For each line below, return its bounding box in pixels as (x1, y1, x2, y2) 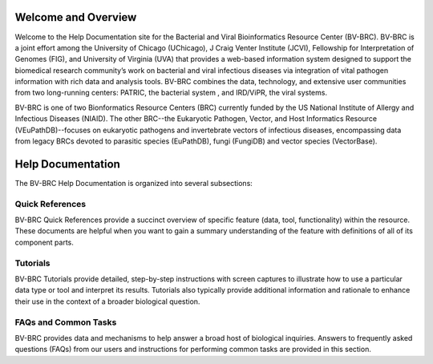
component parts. (14, 237, 74, 247)
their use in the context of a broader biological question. (14, 297, 200, 306)
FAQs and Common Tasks (14, 317, 117, 328)
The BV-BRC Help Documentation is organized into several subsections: (14, 178, 253, 188)
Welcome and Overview (14, 10, 137, 24)
